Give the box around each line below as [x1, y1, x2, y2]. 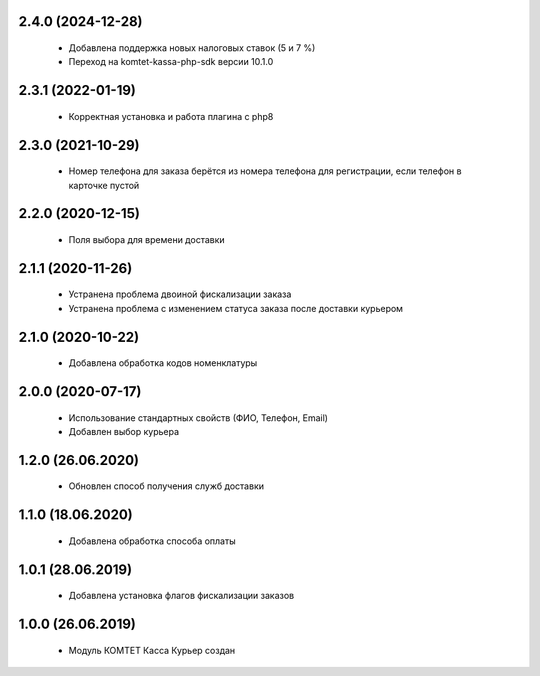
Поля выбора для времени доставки [68, 234, 225, 246]
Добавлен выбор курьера [68, 426, 180, 438]
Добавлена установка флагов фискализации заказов [68, 590, 295, 602]
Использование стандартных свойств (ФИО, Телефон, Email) [68, 411, 329, 424]
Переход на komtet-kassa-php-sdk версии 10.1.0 [68, 56, 274, 68]
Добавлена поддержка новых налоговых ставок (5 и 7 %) [68, 42, 316, 54]
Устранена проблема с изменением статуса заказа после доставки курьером [68, 302, 404, 314]
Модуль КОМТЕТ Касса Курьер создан [68, 644, 236, 656]
